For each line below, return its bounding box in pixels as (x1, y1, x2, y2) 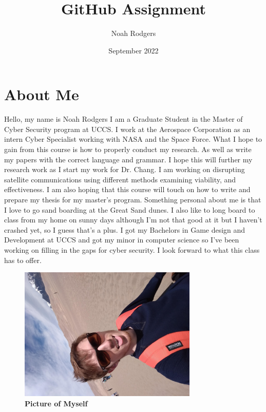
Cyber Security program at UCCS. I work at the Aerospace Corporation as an (4, 123, 251, 134)
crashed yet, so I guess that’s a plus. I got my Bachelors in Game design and (4, 224, 245, 235)
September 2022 (108, 45, 159, 55)
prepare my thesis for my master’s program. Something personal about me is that (4, 194, 261, 204)
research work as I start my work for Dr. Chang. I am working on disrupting (4, 164, 245, 175)
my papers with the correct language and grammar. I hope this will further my (4, 154, 253, 164)
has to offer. (4, 254, 42, 265)
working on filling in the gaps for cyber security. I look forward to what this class (4, 244, 260, 255)
